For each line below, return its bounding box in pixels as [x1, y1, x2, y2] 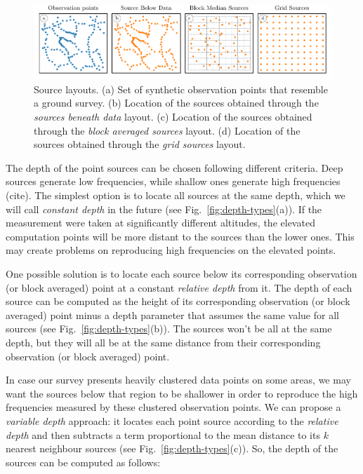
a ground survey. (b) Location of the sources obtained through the [34, 95, 319, 110]
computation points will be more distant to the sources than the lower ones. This [6, 229, 355, 243]
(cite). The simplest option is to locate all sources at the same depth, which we [6, 188, 345, 202]
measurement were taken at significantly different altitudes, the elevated [6, 215, 315, 230]
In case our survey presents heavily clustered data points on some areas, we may [6, 372, 351, 387]
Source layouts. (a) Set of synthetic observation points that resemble [34, 81, 328, 96]
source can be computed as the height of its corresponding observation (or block [6, 294, 350, 309]
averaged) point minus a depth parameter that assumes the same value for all [6, 307, 339, 322]
